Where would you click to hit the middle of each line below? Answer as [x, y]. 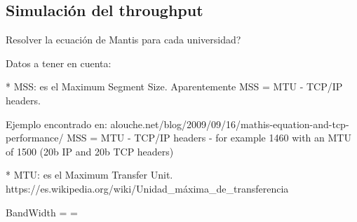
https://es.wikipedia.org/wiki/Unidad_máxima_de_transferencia [147, 188]
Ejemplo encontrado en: [56, 124]
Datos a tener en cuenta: [59, 63]
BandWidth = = [42, 212]
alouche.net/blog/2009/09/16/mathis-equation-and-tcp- [230, 124]
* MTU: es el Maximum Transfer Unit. [89, 175]
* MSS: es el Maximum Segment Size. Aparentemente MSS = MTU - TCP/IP [174, 86]
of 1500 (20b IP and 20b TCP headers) [90, 151]
